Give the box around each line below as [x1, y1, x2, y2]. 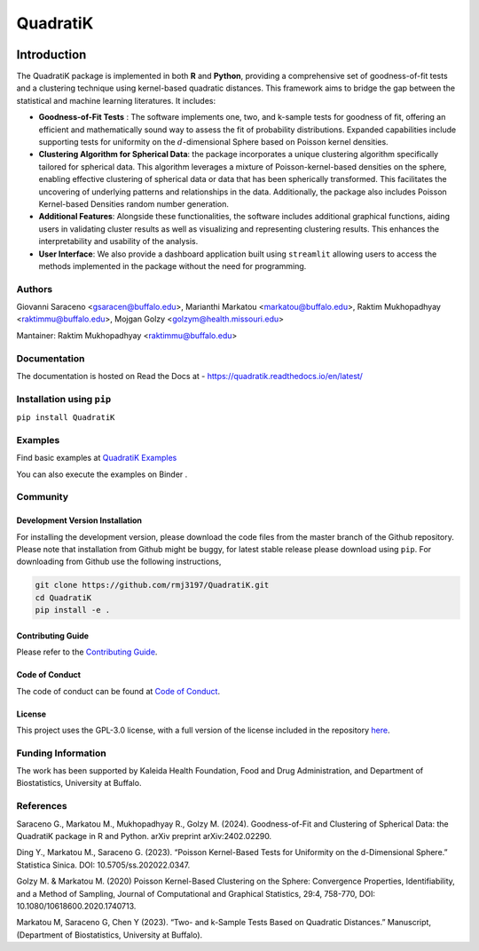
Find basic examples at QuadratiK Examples [16, 453, 177, 464]
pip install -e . [35, 605, 111, 615]
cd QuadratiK [35, 592, 92, 603]
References [16, 800, 67, 812]
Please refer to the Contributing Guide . [16, 646, 158, 657]
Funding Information [16, 747, 106, 759]
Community [16, 491, 68, 503]
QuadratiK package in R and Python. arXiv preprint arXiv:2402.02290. [16, 830, 272, 841]
